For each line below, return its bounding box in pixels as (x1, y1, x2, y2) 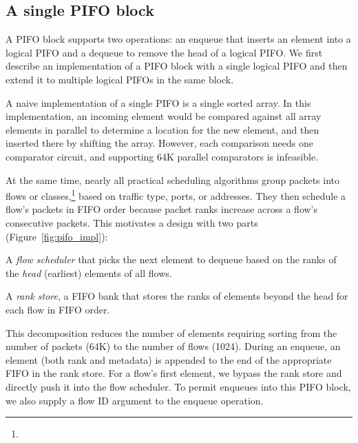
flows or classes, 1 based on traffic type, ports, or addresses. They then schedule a (6, 187, 346, 203)
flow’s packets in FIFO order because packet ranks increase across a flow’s (6, 202, 318, 216)
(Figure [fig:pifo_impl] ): (6, 229, 108, 243)
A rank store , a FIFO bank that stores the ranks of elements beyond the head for (6, 289, 348, 303)
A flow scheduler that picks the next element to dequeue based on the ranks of (6, 252, 337, 267)
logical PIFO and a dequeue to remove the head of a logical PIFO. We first (6, 45, 323, 59)
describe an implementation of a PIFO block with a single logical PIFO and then (6, 59, 348, 73)
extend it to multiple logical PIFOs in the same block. (6, 72, 234, 86)
